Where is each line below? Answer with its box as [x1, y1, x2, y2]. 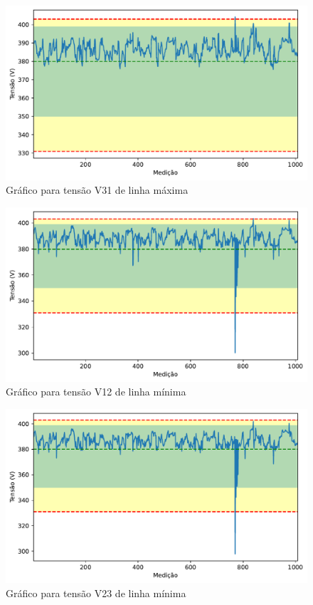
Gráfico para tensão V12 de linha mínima [6, 384, 186, 399]
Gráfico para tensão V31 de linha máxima [6, 182, 189, 197]
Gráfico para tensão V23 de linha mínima [6, 586, 186, 601]
